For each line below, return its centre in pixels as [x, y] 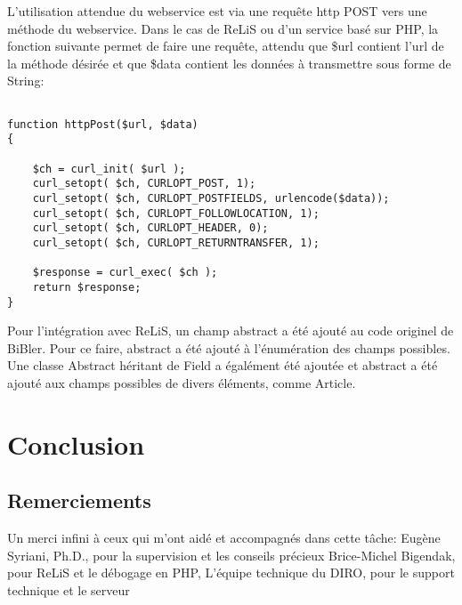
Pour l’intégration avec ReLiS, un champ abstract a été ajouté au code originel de [231, 331]
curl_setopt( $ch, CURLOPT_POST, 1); [144, 184]
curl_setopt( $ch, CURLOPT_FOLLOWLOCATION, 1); [176, 213]
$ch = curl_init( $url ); [109, 169]
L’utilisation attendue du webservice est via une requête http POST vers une [217, 11]
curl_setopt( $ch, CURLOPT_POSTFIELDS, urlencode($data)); [211, 198]
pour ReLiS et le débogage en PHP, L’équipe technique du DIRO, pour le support [231, 573]
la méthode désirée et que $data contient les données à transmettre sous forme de [229, 63]
